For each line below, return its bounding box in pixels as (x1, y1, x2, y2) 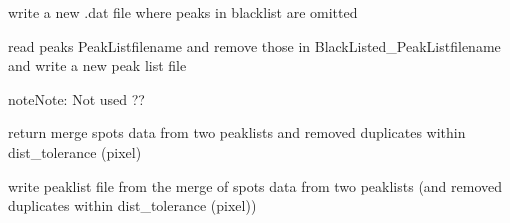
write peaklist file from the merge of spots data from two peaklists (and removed (8, 175, 503, 196)
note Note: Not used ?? (8, 88, 145, 109)
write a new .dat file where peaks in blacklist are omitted (8, 2, 358, 22)
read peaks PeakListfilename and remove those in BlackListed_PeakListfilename (8, 35, 501, 56)
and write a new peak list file (8, 55, 187, 76)
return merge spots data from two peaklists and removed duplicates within (8, 122, 466, 143)
